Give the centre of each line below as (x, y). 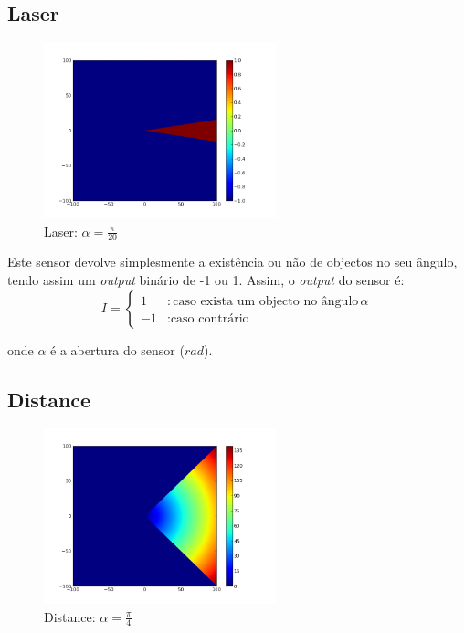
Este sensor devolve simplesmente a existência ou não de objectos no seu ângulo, (232, 262)
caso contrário (210, 318)
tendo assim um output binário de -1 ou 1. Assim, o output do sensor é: (206, 279)
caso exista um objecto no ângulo (266, 301)
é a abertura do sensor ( (117, 349)
